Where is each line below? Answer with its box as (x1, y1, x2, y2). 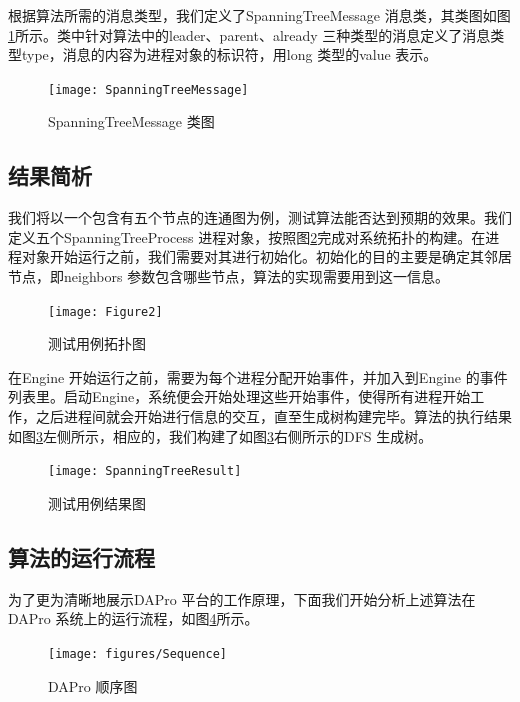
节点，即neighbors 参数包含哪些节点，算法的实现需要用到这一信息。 (8, 266, 450, 287)
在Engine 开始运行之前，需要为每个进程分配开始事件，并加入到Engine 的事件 (8, 366, 508, 387)
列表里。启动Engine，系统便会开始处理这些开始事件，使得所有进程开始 (8, 386, 471, 407)
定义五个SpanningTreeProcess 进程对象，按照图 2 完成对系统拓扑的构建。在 (8, 226, 486, 247)
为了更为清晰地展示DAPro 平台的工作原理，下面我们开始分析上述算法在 (8, 588, 476, 609)
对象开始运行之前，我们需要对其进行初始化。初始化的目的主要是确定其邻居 (21, 246, 512, 267)
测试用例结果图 (48, 492, 146, 513)
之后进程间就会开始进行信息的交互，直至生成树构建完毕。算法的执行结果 (35, 406, 512, 427)
